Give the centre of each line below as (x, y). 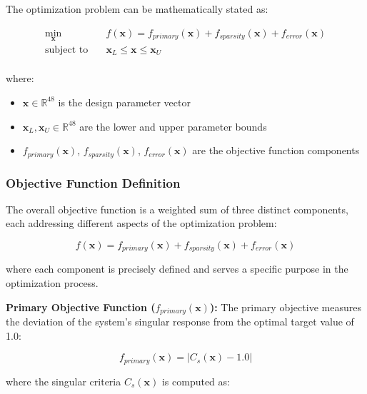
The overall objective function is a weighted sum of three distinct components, (177, 209)
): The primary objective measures (285, 307)
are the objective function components (276, 150)
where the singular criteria (64, 381)
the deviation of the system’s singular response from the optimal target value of (180, 322)
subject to (66, 50)
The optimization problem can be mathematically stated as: (137, 9)
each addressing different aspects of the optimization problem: (141, 223)
